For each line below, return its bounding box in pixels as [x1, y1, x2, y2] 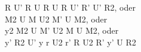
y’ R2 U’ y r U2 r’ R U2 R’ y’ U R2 [5, 35, 136, 48]
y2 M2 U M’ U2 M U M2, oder [5, 24, 119, 37]
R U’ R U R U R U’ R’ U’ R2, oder [5, 1, 136, 13]
